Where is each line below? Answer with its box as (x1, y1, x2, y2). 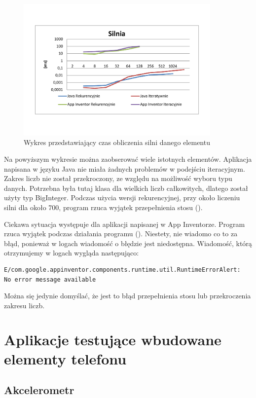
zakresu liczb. (4, 300, 45, 310)
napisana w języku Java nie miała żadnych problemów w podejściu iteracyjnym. (4, 163, 245, 174)
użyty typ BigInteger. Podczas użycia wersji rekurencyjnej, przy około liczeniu (4, 192, 240, 203)
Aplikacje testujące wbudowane (4, 329, 221, 349)
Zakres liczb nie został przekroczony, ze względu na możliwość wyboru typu (4, 173, 232, 183)
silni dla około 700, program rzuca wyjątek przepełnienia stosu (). (4, 202, 203, 212)
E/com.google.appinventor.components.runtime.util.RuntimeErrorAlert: (4, 266, 241, 273)
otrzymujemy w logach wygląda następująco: (4, 248, 139, 258)
